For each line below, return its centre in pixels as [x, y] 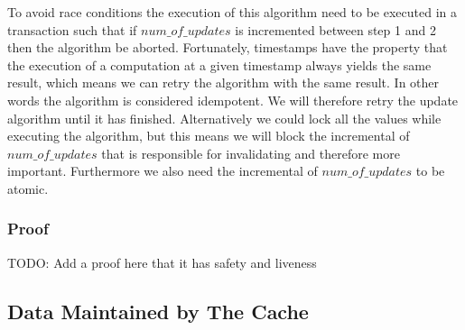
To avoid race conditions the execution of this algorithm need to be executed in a [232, 12]
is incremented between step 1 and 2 [335, 29]
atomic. [28, 188]
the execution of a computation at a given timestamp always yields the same [219, 64]
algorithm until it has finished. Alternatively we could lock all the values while [224, 118]
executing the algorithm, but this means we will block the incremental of [209, 136]
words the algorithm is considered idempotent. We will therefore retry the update [233, 100]
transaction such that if [72, 29]
